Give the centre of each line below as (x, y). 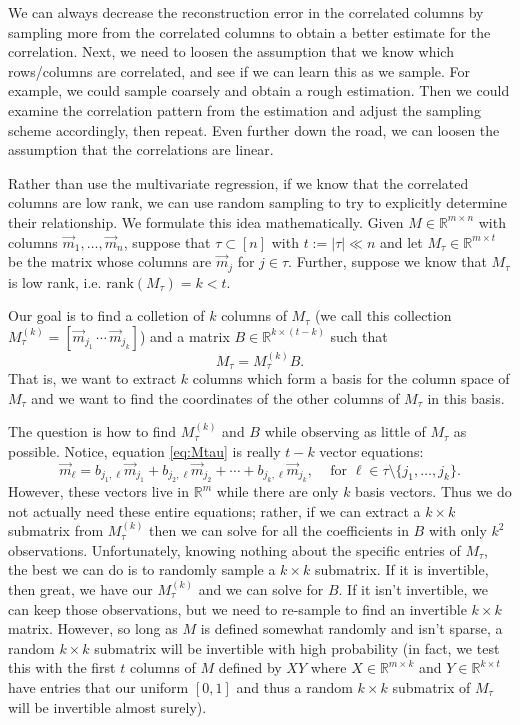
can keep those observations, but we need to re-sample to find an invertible (237, 608)
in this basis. (466, 397)
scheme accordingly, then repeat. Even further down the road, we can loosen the (254, 129)
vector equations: (371, 450)
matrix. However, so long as (93, 628)
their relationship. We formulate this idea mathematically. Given (206, 221)
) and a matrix (184, 335)
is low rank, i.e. (55, 281)
